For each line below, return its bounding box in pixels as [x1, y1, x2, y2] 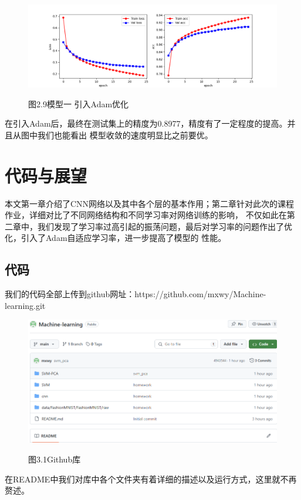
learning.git [5, 299, 46, 311]
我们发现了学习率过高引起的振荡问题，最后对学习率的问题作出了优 [37, 220, 292, 232]
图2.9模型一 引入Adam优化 [28, 97, 129, 110]
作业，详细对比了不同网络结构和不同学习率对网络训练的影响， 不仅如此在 [5, 209, 287, 221]
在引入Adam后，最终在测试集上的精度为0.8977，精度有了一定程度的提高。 [5, 117, 288, 130]
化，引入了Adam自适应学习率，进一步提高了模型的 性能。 [5, 232, 226, 244]
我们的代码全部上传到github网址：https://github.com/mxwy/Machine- [5, 288, 266, 300]
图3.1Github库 [28, 453, 81, 465]
